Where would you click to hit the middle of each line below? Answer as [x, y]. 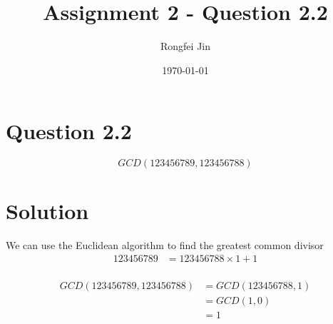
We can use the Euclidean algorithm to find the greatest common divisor [165, 245]
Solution [47, 211]
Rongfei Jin [185, 46]
